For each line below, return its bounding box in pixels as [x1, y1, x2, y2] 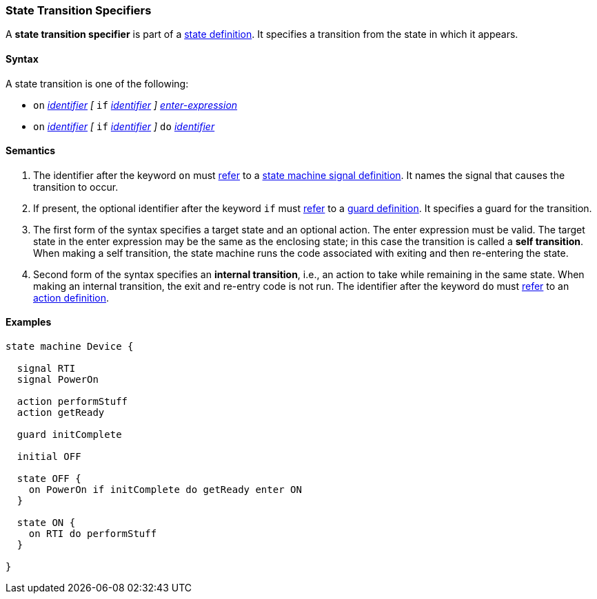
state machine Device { [6, 341, 134, 353]
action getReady [17, 407, 105, 419]
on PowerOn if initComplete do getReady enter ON [28, 484, 302, 496]
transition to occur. [33, 180, 119, 193]
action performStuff [17, 396, 128, 408]
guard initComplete [17, 429, 122, 441]
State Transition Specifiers [6, 3, 152, 17]
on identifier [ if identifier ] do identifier [33, 120, 215, 132]
